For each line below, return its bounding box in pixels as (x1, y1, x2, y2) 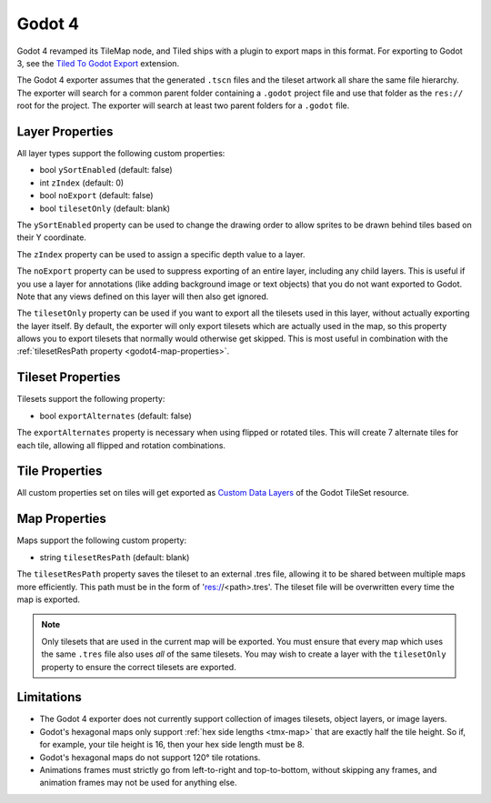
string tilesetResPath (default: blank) (39, 551, 190, 563)
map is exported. (16, 594, 81, 605)
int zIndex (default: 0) (39, 177, 125, 188)
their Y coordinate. (16, 232, 86, 243)
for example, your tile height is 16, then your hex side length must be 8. (39, 739, 305, 750)
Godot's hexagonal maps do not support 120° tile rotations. (39, 751, 261, 763)
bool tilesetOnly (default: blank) (39, 203, 171, 214)
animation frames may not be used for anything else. (39, 778, 237, 788)
